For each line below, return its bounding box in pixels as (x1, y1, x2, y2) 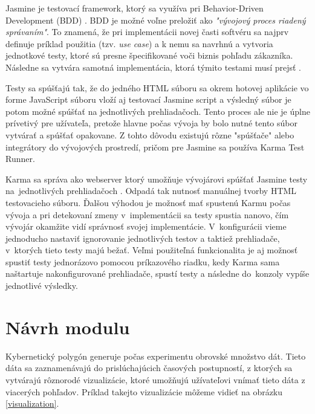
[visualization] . (5, 397, 59, 410)
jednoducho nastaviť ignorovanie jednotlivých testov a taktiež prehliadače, (5, 231, 280, 244)
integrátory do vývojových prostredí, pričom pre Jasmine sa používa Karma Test (5, 140, 305, 153)
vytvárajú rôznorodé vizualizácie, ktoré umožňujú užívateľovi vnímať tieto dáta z (5, 373, 305, 386)
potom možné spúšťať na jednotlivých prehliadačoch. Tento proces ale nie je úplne (5, 105, 310, 117)
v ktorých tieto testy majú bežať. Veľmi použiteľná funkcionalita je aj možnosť (5, 244, 298, 256)
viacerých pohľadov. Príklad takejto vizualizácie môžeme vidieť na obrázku (5, 385, 283, 398)
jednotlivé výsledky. (5, 279, 78, 292)
